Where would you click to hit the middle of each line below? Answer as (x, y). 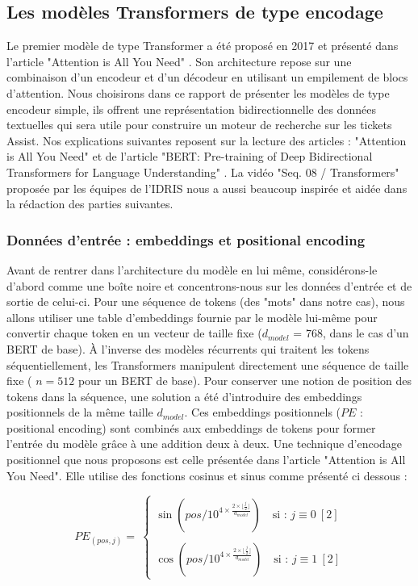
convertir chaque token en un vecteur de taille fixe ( (134, 333)
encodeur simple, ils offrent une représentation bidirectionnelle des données (191, 109)
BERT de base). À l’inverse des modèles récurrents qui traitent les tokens (188, 348)
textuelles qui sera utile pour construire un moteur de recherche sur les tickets (199, 125)
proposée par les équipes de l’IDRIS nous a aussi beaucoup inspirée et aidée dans (207, 188)
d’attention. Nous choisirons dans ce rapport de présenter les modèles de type (198, 92)
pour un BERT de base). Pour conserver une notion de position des (245, 381)
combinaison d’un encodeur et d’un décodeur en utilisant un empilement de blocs (207, 77)
